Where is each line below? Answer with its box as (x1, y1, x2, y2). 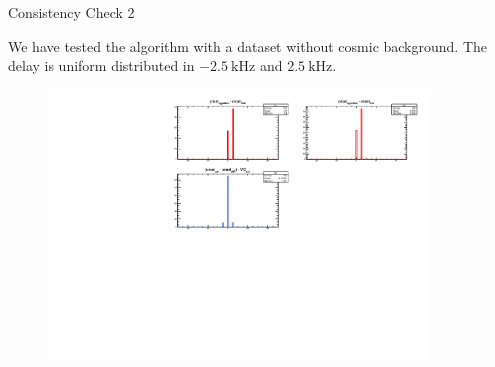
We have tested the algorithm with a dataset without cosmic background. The (8, 35, 488, 56)
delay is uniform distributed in (8, 55, 195, 76)
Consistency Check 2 (8, 2, 135, 22)
